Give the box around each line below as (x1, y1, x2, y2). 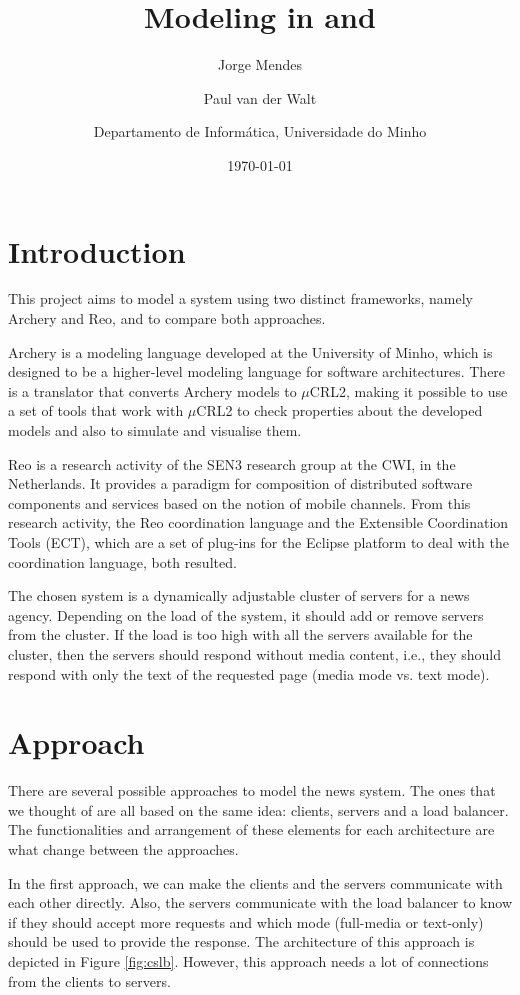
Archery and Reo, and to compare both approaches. (8, 308, 326, 329)
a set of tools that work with (8, 400, 184, 421)
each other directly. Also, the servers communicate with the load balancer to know (8, 892, 512, 913)
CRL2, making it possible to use (309, 380, 508, 401)
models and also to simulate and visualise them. (8, 420, 302, 440)
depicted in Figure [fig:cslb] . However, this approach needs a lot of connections (8, 951, 489, 971)
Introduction (8, 230, 186, 271)
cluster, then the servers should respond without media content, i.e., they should (8, 643, 501, 664)
